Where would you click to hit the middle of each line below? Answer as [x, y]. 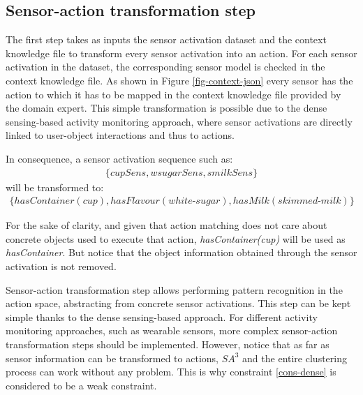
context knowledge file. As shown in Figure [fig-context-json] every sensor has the [179, 80]
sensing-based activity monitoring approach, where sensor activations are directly [179, 121]
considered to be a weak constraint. [81, 385]
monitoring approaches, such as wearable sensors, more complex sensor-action [172, 330]
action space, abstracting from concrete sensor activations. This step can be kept [178, 303]
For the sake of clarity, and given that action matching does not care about [166, 225]
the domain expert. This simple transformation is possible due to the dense [166, 108]
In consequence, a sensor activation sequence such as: [119, 158]
